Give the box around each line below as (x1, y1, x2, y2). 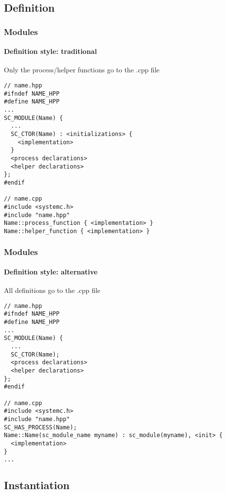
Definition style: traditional (4, 46, 97, 56)
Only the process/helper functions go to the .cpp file (4, 65, 160, 75)
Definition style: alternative (4, 266, 97, 276)
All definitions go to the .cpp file (4, 285, 100, 295)
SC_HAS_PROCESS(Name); (4, 424, 77, 431)
